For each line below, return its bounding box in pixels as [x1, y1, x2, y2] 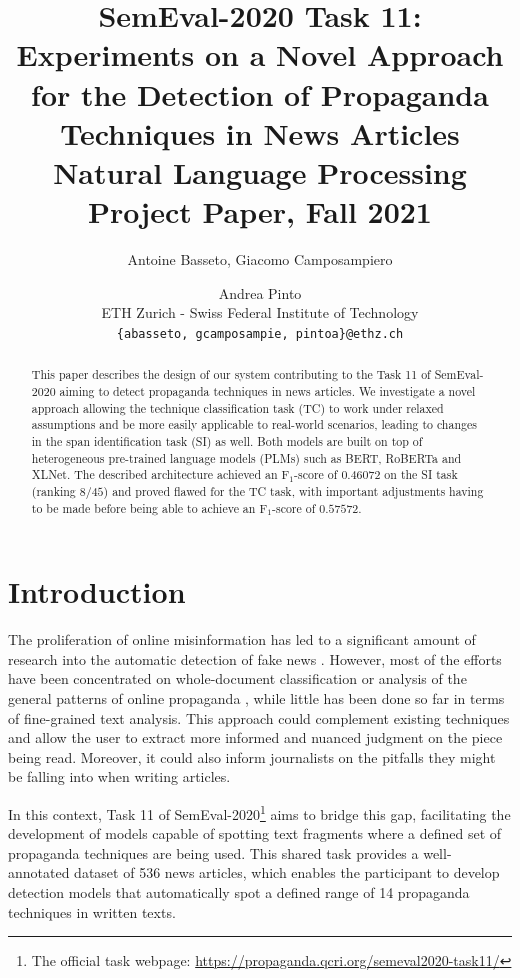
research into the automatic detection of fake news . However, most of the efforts [8, 648, 502, 669]
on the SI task [384, 466, 458, 483]
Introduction [8, 571, 186, 612]
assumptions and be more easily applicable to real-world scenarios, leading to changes [31, 416, 477, 433]
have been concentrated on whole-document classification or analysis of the [8, 668, 467, 689]
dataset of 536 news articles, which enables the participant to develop [74, 862, 500, 883]
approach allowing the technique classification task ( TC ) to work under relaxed [31, 399, 444, 416]
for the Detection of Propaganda [31, 73, 489, 114]
